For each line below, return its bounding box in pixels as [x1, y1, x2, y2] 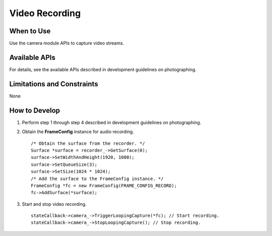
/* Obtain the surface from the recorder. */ [31, 140, 146, 146]
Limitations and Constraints [9, 80, 98, 88]
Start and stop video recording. [22, 201, 87, 207]
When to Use [9, 27, 51, 35]
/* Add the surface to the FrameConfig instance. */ [31, 175, 164, 182]
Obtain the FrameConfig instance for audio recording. [22, 129, 134, 135]
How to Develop [9, 106, 60, 114]
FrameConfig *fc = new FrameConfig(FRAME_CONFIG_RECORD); [31, 183, 177, 189]
